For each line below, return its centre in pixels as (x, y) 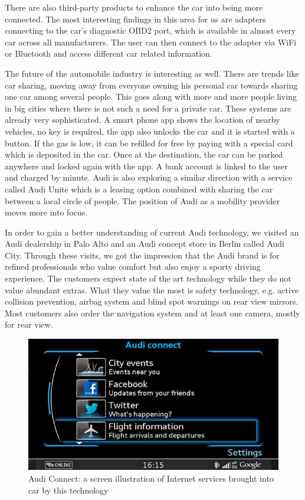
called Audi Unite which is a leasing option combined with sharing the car (139, 189)
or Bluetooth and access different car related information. (109, 53)
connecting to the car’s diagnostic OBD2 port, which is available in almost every (150, 30)
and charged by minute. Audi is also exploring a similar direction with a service (149, 177)
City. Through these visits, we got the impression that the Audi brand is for (142, 255)
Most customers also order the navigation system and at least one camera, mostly (152, 313)
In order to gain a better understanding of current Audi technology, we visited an (152, 232)
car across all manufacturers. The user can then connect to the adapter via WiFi (151, 42)
